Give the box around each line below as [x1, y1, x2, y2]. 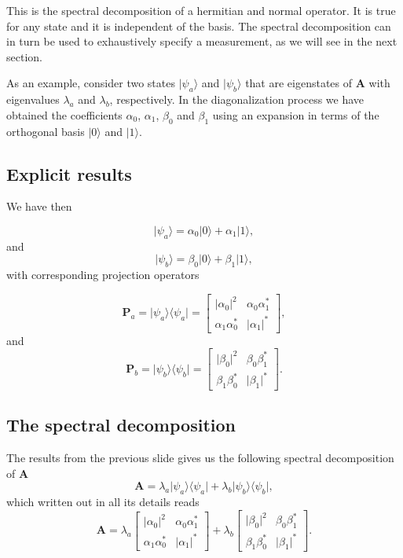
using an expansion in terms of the [212, 106, 379, 123]
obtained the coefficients [6, 106, 123, 123]
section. [6, 48, 42, 64]
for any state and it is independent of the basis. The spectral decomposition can [6, 17, 391, 34]
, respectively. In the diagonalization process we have [109, 91, 365, 108]
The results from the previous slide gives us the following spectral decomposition [6, 450, 394, 466]
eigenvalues [6, 91, 60, 108]
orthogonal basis [6, 123, 85, 139]
